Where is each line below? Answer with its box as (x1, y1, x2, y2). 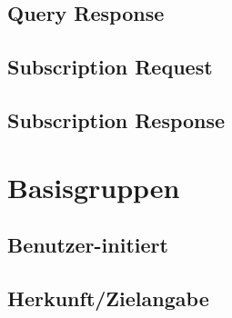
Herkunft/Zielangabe (7, 283, 209, 312)
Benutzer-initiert (7, 231, 168, 259)
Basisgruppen (7, 168, 180, 205)
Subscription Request (7, 53, 213, 81)
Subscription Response (7, 105, 226, 134)
